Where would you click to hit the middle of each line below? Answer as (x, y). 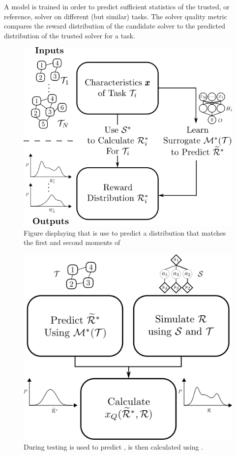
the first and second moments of (72, 242)
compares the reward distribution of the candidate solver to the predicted (115, 26)
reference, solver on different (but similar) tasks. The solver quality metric (116, 16)
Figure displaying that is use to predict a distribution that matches (125, 232)
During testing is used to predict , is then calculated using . (114, 446)
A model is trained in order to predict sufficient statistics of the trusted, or (117, 6)
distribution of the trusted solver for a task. (70, 35)
